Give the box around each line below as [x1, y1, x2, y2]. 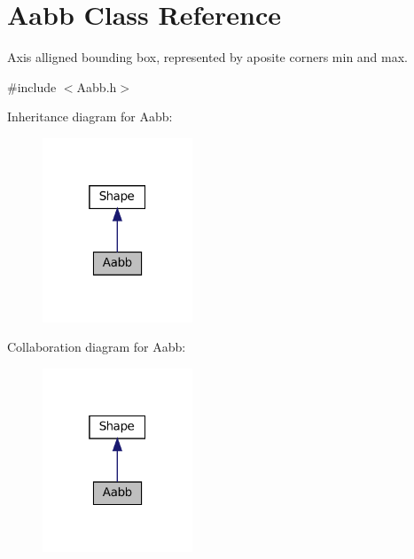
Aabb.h [76, 77, 117, 96]
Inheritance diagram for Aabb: [7, 107, 173, 126]
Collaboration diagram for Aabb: [7, 338, 186, 356]
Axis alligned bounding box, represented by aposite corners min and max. [7, 48, 409, 66]
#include [7, 77, 57, 96]
